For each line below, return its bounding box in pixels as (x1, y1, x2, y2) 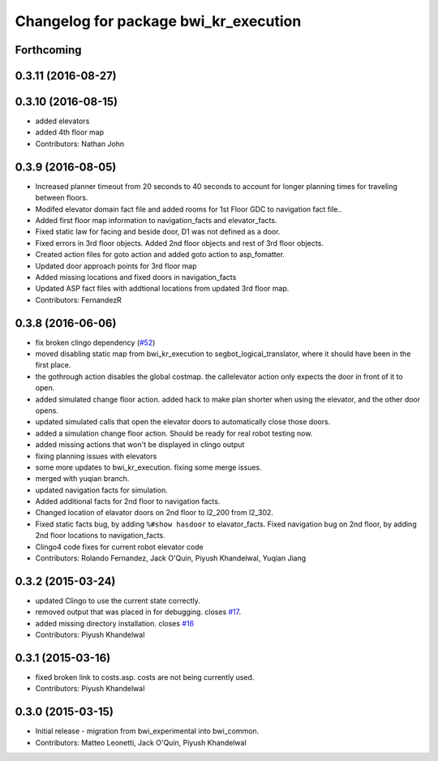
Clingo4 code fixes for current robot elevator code (35, 542, 204, 552)
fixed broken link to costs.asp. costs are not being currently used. (35, 673, 255, 681)
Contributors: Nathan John (35, 139, 125, 148)
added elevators (35, 116, 90, 126)
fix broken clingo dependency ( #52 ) (35, 338, 156, 347)
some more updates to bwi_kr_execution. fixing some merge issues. (35, 462, 263, 472)
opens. (35, 406, 58, 415)
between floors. (35, 193, 88, 203)
